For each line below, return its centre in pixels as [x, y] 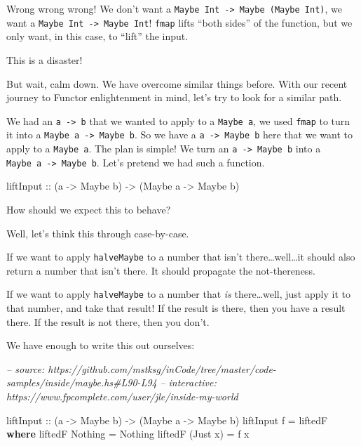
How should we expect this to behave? [89, 209]
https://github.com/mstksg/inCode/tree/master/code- [162, 368]
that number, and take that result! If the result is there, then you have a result [176, 308]
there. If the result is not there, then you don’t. [108, 321]
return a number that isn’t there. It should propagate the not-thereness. [161, 270]
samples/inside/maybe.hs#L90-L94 [82, 382]
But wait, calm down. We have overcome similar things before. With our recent [177, 83]
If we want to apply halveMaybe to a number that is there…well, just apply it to [178, 294]
